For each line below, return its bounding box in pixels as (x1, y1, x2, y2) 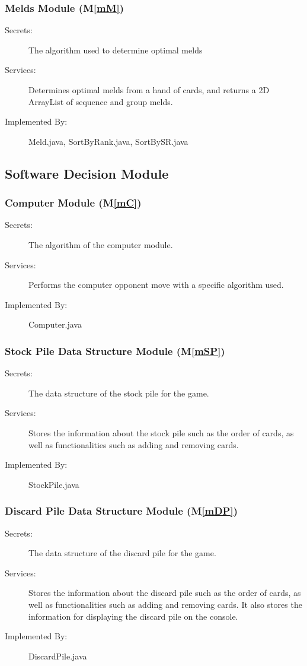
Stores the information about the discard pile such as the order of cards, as (28, 586, 301, 599)
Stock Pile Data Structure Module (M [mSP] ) (5, 343, 225, 358)
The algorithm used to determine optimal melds (28, 43, 203, 56)
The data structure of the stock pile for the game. (28, 386, 209, 399)
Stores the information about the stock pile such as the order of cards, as (28, 426, 294, 439)
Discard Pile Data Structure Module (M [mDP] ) (5, 503, 238, 518)
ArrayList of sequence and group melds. (28, 95, 173, 107)
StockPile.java (28, 478, 79, 490)
